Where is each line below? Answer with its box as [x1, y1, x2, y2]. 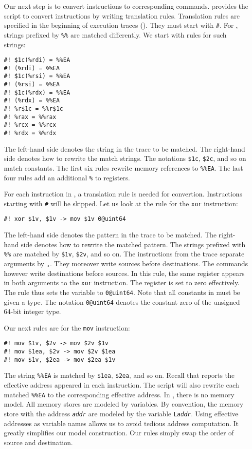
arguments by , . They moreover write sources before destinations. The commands [4, 258, 248, 268]
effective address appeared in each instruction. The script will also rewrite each [4, 380, 239, 390]
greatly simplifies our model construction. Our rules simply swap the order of [4, 428, 234, 438]
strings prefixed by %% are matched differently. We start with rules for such [4, 29, 227, 39]
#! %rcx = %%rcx [4, 121, 56, 129]
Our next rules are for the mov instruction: [4, 322, 130, 332]
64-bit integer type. [4, 306, 61, 316]
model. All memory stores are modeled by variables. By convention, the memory [4, 399, 244, 409]
